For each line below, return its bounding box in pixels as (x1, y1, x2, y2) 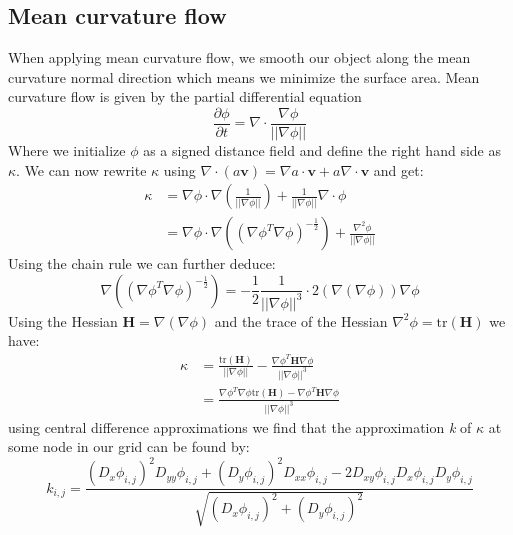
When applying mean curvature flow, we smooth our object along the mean (8, 47, 471, 68)
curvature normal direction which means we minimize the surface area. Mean (8, 66, 480, 87)
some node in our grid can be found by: (8, 436, 250, 457)
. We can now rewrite (16, 159, 147, 180)
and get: (373, 159, 424, 180)
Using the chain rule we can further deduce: (8, 253, 276, 274)
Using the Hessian (8, 310, 118, 331)
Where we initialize (8, 140, 126, 161)
